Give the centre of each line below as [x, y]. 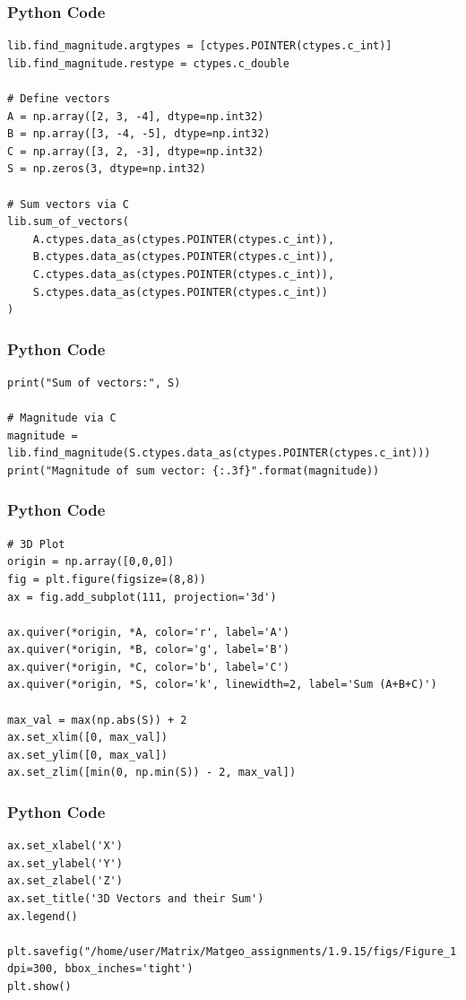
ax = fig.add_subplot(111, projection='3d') [142, 597]
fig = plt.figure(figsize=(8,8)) [107, 579]
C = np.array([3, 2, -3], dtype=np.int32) [136, 151]
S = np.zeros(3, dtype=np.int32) [107, 169]
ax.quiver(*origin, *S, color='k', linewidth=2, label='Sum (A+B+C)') [222, 685]
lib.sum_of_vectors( [69, 222]
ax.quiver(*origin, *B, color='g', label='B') [148, 650]
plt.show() [39, 987]
